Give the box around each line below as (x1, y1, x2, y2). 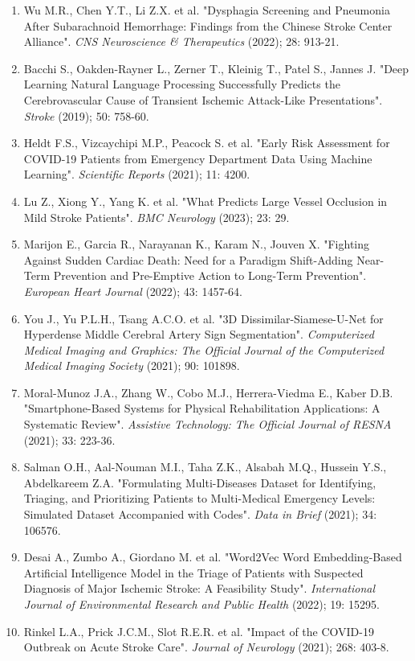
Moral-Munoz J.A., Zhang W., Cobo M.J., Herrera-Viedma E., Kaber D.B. (23, 384, 393, 400)
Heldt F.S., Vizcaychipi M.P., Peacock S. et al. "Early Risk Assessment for (23, 134, 390, 151)
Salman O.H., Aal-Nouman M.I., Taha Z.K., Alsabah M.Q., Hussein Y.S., (23, 458, 387, 475)
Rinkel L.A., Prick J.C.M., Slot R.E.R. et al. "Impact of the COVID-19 (23, 622, 374, 639)
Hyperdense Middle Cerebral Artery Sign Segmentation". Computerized (23, 326, 374, 343)
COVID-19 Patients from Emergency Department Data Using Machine (23, 150, 372, 166)
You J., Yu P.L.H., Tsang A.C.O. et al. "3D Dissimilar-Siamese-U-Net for (23, 310, 384, 326)
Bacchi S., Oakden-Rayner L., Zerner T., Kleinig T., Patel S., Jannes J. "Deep (23, 60, 409, 76)
